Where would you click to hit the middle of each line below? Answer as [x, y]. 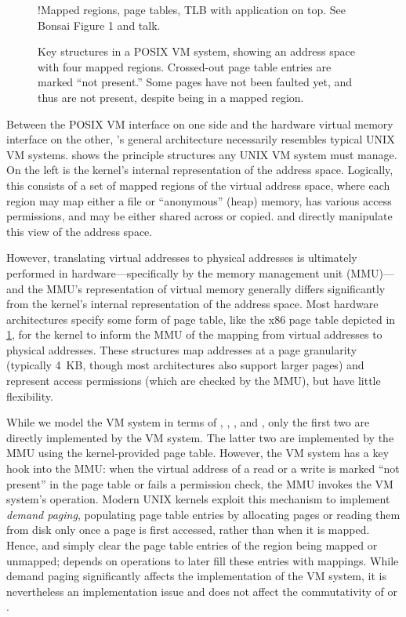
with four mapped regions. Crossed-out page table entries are [185, 66]
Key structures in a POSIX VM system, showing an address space [196, 51]
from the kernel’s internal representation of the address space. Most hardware [192, 304]
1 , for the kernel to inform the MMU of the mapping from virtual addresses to [194, 334]
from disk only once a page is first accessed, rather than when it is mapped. [188, 530]
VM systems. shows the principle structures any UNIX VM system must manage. [202, 154]
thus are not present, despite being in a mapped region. [171, 97]
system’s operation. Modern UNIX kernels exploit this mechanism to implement [198, 499]
